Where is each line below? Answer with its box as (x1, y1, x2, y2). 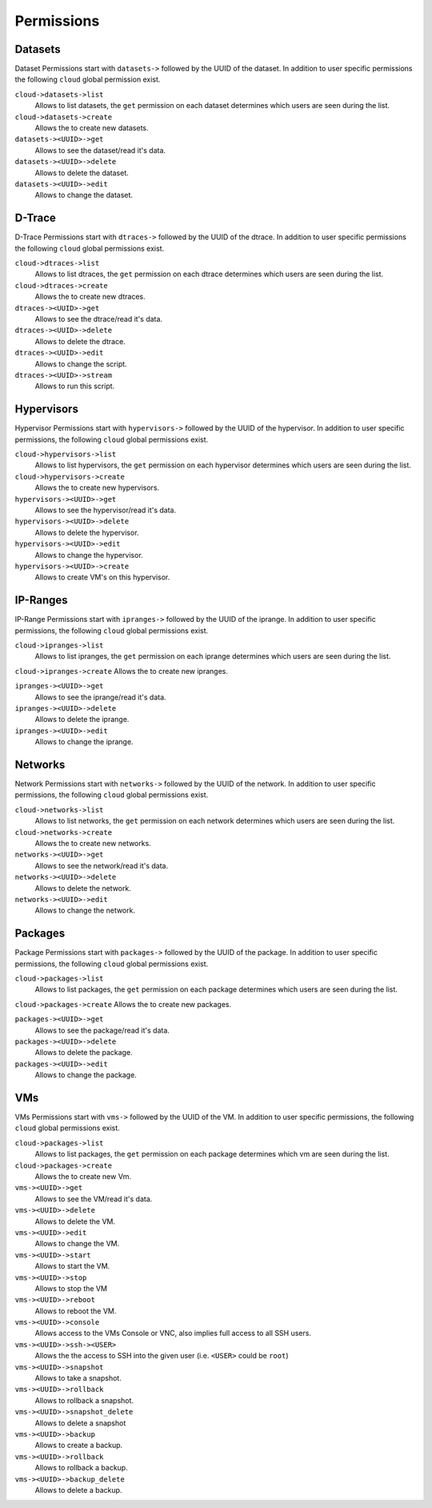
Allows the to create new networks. (34, 839, 151, 848)
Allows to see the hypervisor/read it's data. (34, 505, 176, 515)
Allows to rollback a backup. (34, 1463, 128, 1473)
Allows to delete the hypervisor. (34, 527, 139, 537)
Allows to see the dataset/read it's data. (34, 145, 166, 155)
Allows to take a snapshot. (34, 1374, 122, 1383)
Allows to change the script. (34, 359, 127, 368)
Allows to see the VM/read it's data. (34, 1193, 153, 1204)
